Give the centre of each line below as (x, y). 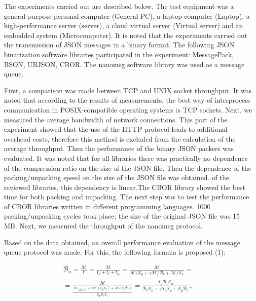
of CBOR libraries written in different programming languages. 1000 (107, 206)
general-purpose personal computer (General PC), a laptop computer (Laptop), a (127, 16)
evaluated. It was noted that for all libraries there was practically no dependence (126, 158)
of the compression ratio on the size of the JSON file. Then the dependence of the (128, 168)
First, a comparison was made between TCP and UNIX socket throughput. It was (128, 90)
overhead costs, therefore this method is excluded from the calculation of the (120, 138)
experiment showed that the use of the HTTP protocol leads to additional (116, 129)
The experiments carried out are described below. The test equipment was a (119, 6)
